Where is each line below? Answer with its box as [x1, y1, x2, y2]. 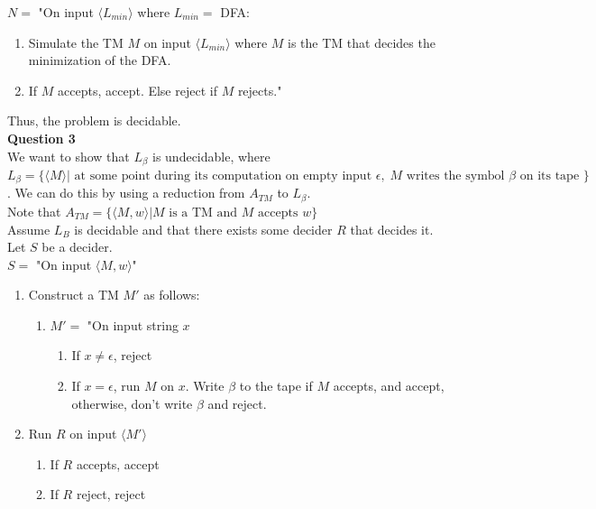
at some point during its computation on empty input [74, 170, 372, 183]
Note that [7, 201, 61, 220]
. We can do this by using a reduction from [7, 183, 245, 202]
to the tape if [239, 376, 313, 395]
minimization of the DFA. [28, 51, 171, 69]
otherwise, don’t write [71, 393, 193, 412]
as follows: [143, 285, 200, 304]
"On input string [87, 315, 179, 334]
